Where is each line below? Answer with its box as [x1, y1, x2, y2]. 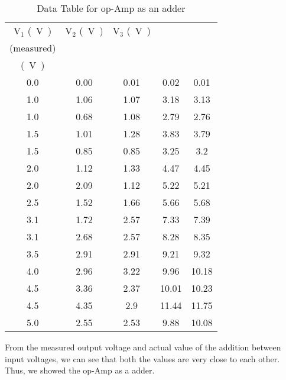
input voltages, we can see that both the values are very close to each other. [5, 352, 280, 365]
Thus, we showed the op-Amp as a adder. [5, 364, 155, 376]
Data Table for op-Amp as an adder [37, 1, 186, 15]
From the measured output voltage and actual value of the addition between [5, 341, 281, 353]
